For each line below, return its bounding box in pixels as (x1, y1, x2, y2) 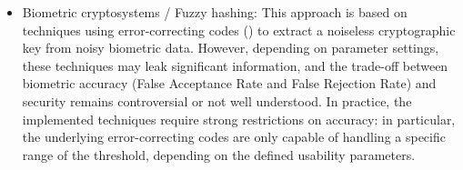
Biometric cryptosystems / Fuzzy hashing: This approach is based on (22, 3, 408, 21)
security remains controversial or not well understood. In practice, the (22, 91, 412, 110)
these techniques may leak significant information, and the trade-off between (22, 55, 448, 75)
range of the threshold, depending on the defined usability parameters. (22, 145, 416, 164)
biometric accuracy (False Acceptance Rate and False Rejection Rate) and (22, 74, 437, 93)
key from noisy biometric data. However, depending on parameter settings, (22, 38, 439, 57)
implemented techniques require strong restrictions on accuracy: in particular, (22, 109, 456, 128)
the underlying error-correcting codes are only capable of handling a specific (22, 127, 446, 146)
